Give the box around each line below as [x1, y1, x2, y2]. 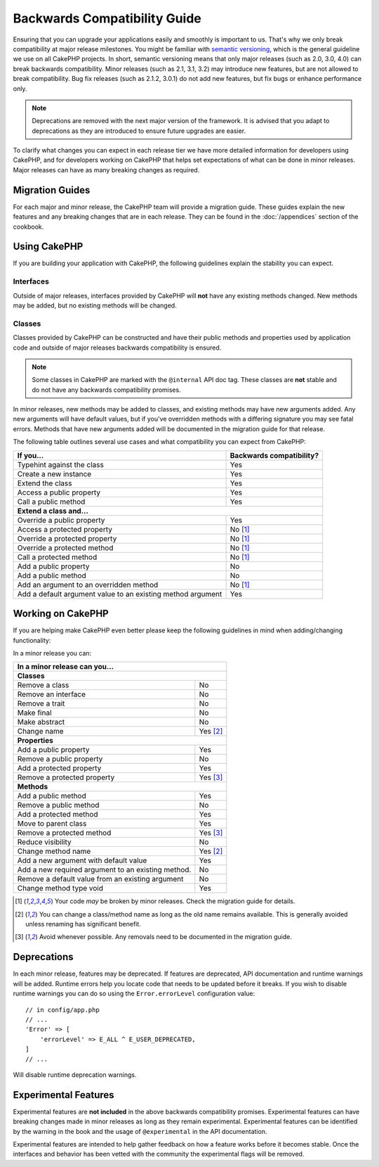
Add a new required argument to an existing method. [17, 865, 192, 875]
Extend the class [17, 478, 72, 488]
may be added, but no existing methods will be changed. [13, 301, 177, 310]
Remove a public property [17, 754, 103, 764]
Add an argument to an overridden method [17, 580, 159, 589]
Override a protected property [17, 533, 117, 543]
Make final [17, 708, 52, 718]
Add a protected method [17, 810, 98, 820]
